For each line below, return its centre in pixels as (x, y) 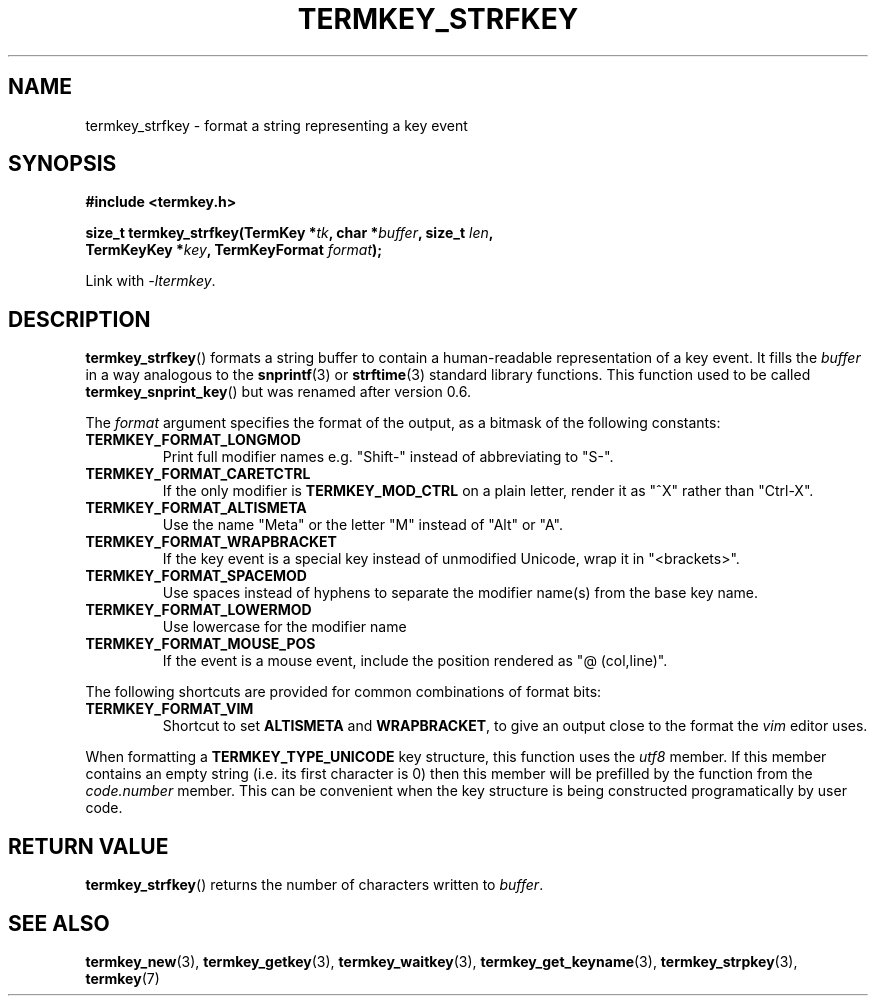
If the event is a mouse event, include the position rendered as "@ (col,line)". (415, 661)
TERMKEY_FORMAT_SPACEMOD (196, 576)
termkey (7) (122, 978)
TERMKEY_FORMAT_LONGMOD (193, 440)
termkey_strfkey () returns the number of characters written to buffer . (314, 885)
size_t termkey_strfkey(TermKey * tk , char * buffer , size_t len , (289, 233)
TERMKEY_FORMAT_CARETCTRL (198, 474)
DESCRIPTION (79, 319)
